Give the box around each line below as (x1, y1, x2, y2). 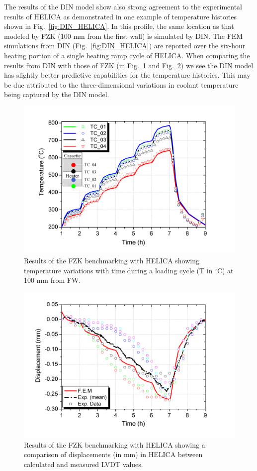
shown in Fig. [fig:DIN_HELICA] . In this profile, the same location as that (4, 21, 234, 31)
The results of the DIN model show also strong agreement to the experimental (4, 1, 243, 11)
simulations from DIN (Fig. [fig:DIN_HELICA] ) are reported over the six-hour (4, 40, 246, 51)
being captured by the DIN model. (4, 89, 109, 100)
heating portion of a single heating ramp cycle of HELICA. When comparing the (4, 50, 250, 60)
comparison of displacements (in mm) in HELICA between (24, 449, 203, 460)
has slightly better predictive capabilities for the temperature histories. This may (4, 70, 251, 80)
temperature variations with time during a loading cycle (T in (24, 265, 213, 275)
